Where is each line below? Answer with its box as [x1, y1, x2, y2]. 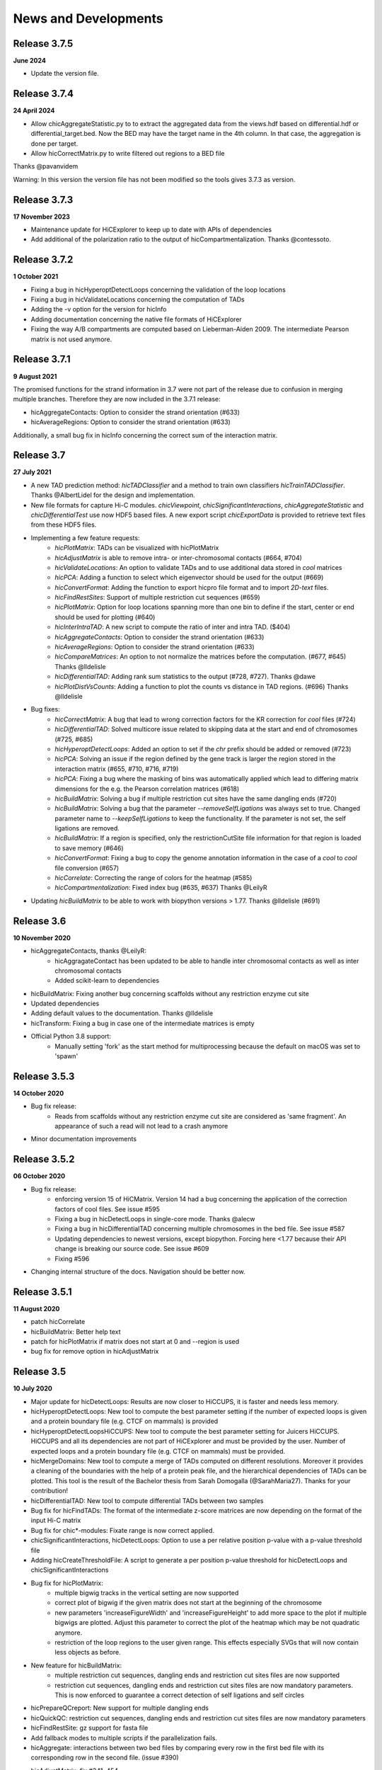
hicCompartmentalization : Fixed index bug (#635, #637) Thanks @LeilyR [54, 884, 267, 892]
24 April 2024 [13, 106, 55, 115]
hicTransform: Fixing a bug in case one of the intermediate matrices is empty [30, 1019, 255, 1027]
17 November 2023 [13, 212, 71, 221]
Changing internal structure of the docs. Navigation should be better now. [30, 1267, 245, 1276]
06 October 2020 [13, 1172, 66, 1180]
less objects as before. [54, 1648, 121, 1657]
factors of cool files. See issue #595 [54, 1204, 161, 1214]
